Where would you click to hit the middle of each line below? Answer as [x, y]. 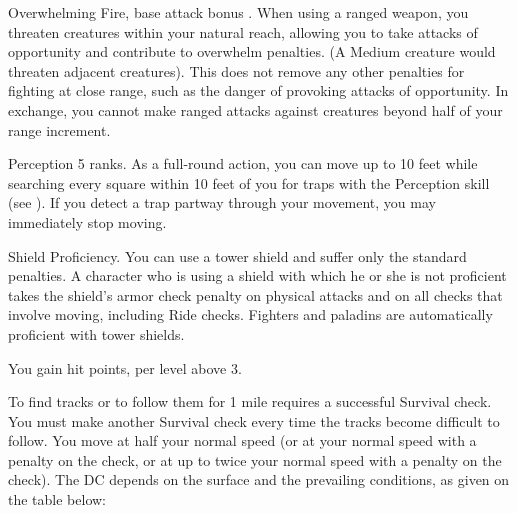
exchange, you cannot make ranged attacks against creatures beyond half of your [255, 109]
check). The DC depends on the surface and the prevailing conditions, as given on [259, 479]
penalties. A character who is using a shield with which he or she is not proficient [257, 275]
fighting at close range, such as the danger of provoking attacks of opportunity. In [258, 90]
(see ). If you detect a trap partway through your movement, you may [222, 202]
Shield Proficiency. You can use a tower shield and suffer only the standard [237, 255]
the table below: [57, 499]
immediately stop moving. [87, 221]
